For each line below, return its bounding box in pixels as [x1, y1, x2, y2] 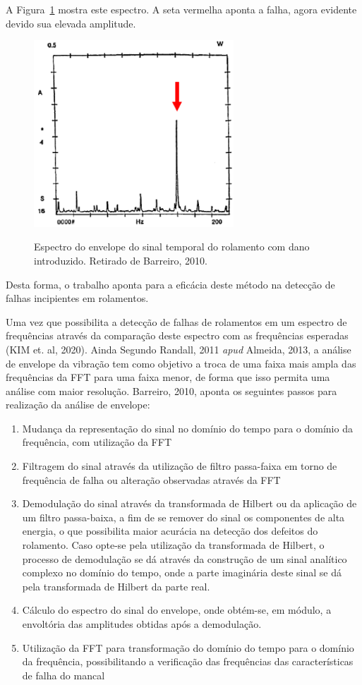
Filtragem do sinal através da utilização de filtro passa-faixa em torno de [22, 459, 337, 473]
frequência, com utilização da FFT [22, 435, 172, 449]
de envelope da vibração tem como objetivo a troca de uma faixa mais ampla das [6, 356, 356, 370]
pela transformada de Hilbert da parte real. [22, 578, 210, 593]
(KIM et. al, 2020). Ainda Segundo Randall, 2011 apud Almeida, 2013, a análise [6, 341, 351, 356]
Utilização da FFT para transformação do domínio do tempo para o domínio [22, 640, 354, 655]
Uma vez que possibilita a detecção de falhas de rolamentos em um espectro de [6, 314, 347, 329]
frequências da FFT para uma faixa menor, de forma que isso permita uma [6, 370, 330, 384]
